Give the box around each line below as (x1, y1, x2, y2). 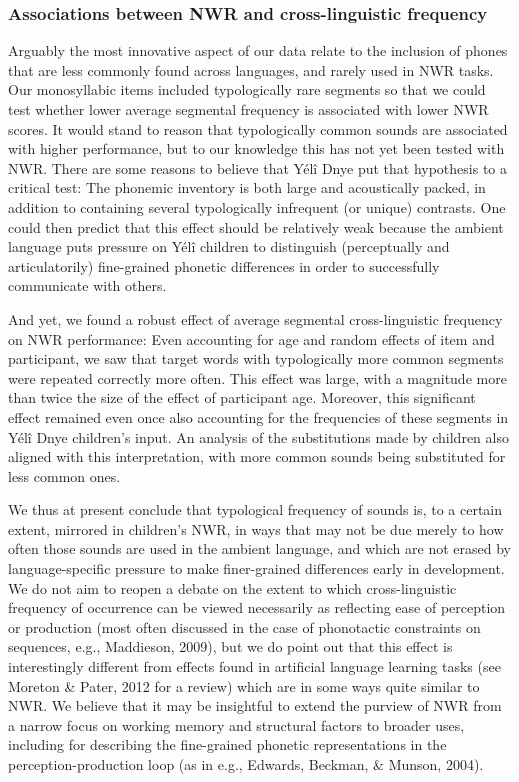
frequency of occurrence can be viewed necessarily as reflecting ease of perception (8, 597, 506, 618)
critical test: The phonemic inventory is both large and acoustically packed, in (8, 177, 486, 198)
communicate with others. (8, 275, 167, 296)
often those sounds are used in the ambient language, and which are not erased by (8, 538, 511, 559)
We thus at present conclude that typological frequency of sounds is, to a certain (8, 499, 503, 520)
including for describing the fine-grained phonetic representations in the (8, 734, 447, 755)
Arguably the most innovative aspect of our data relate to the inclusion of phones (8, 40, 508, 61)
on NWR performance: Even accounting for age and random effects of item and (8, 328, 495, 349)
